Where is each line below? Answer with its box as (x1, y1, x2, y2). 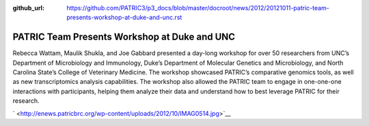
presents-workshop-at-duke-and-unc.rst (66, 14, 182, 22)
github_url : (12, 4, 44, 12)
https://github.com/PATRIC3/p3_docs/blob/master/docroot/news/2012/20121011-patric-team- (66, 4, 329, 12)
